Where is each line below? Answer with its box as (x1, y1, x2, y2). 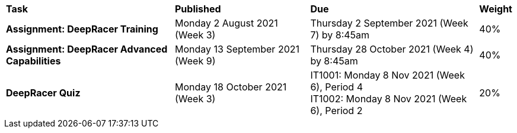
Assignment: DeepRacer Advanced (6, 43, 168, 55)
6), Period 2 (310, 105, 363, 116)
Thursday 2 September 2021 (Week (310, 17, 468, 29)
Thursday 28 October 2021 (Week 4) (310, 43, 474, 55)
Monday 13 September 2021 (175, 43, 300, 55)
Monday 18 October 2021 (175, 81, 287, 93)
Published (175, 3, 221, 15)
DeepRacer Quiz (6, 87, 81, 99)
